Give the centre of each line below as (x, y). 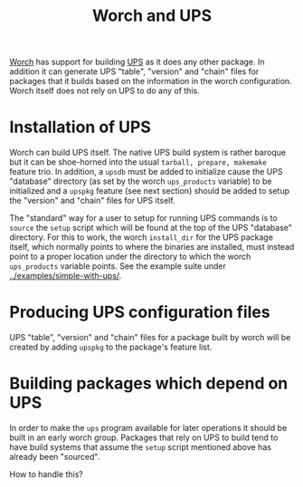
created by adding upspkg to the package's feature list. (111, 347)
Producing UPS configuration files (140, 312)
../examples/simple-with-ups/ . (66, 276)
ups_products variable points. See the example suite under (118, 266)
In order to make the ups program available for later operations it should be (148, 428)
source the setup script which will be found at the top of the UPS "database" (151, 228)
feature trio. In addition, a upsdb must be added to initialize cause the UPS (146, 172)
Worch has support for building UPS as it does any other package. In (137, 62)
